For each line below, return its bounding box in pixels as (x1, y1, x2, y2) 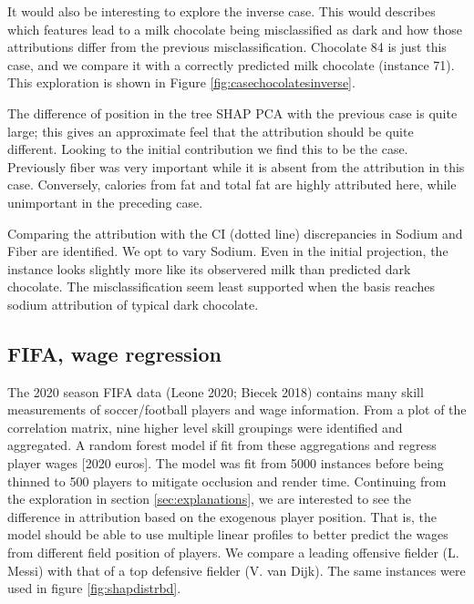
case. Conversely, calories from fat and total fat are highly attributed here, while (7, 175, 457, 194)
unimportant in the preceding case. (7, 192, 203, 211)
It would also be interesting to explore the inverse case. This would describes (7, 2, 436, 20)
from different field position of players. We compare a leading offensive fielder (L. (7, 543, 459, 562)
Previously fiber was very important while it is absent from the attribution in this (7, 157, 465, 176)
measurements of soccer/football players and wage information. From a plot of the (7, 400, 467, 419)
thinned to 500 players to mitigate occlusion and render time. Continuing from (7, 471, 447, 490)
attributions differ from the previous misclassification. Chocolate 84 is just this (7, 37, 447, 56)
